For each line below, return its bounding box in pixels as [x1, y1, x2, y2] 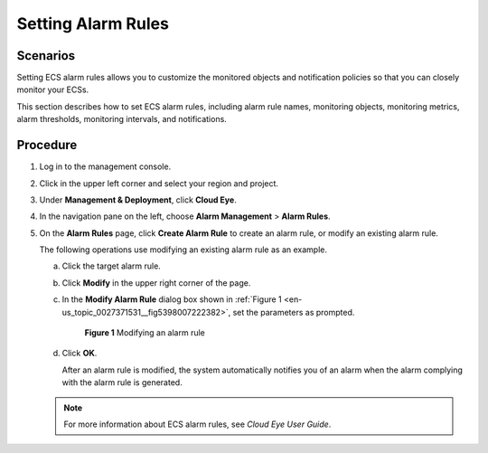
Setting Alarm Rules [16, 14, 169, 33]
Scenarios [16, 48, 76, 63]
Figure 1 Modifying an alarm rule [84, 327, 205, 338]
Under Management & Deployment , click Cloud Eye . [39, 194, 237, 205]
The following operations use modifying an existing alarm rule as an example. [39, 244, 327, 255]
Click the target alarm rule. [61, 260, 162, 271]
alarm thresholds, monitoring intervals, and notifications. [16, 114, 228, 125]
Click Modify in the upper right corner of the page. [61, 277, 251, 288]
